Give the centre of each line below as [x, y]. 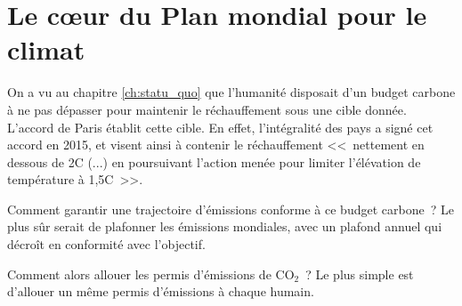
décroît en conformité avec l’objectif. [106, 244]
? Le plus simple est [360, 274]
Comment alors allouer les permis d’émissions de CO [151, 274]
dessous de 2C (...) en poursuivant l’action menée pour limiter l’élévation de [214, 161]
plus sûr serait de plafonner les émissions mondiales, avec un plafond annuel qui [225, 226]
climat [46, 49]
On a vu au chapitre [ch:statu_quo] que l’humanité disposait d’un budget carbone [231, 92]
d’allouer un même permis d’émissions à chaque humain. [161, 291]
